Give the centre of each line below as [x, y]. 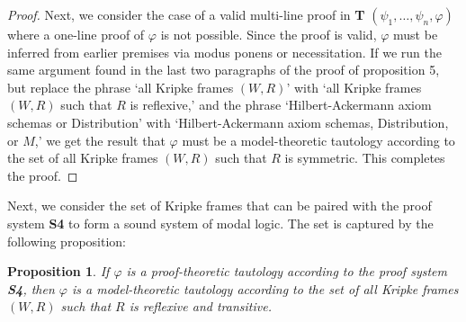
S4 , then [31, 288]
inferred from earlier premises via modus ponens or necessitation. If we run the [224, 52]
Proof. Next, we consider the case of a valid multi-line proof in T [186, 14]
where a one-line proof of [76, 34]
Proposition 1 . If [58, 271]
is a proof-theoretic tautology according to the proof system [287, 271]
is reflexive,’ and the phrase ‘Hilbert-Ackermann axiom [281, 105]
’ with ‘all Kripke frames [354, 87]
